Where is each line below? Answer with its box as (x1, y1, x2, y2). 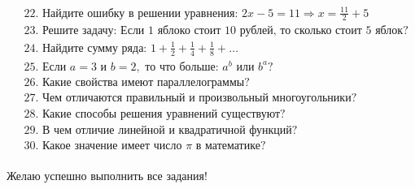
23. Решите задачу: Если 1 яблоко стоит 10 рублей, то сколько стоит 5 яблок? (24, 25, 408, 37)
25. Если (24, 61, 67, 73)
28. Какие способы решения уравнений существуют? (24, 108, 286, 120)
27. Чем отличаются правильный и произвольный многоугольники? (24, 92, 357, 104)
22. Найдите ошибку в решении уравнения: (24, 7, 238, 19)
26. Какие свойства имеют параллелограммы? (24, 76, 250, 88)
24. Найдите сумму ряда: (24, 42, 147, 54)
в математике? (195, 140, 266, 152)
